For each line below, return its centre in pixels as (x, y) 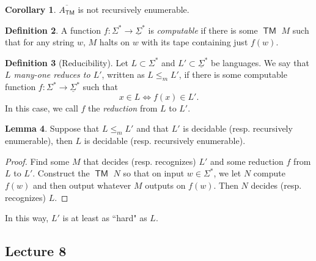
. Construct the (61, 173)
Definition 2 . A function (53, 30)
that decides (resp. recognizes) (140, 161)
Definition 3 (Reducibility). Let (67, 62)
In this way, (27, 218)
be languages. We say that (260, 62)
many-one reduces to (52, 74)
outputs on (165, 185)
